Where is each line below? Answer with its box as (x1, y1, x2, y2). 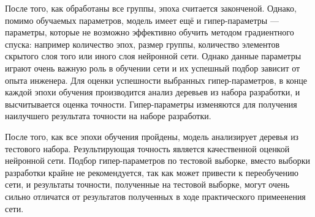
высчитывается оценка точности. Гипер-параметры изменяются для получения (5, 97, 297, 110)
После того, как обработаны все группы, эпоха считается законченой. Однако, (5, 2, 297, 14)
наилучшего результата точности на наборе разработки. (5, 109, 211, 122)
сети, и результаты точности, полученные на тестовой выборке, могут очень (5, 178, 290, 191)
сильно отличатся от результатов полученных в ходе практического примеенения (5, 189, 306, 202)
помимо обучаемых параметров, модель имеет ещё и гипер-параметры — (5, 13, 279, 26)
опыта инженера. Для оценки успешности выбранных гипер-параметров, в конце (5, 73, 308, 86)
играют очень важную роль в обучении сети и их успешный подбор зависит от (5, 61, 300, 74)
